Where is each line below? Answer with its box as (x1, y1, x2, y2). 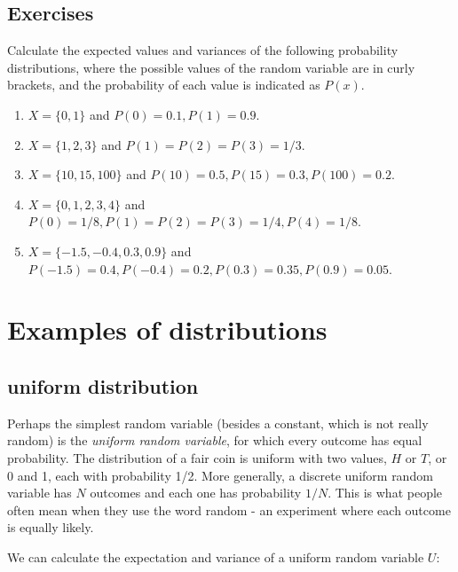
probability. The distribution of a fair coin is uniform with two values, (7, 448, 387, 466)
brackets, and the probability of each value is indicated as (7, 75, 320, 94)
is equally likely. (7, 518, 94, 537)
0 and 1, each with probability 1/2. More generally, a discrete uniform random (7, 466, 433, 484)
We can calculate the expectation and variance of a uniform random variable (7, 547, 424, 566)
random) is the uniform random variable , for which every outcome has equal (7, 431, 422, 450)
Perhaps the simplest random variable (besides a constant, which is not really (7, 413, 429, 432)
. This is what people (328, 483, 443, 502)
